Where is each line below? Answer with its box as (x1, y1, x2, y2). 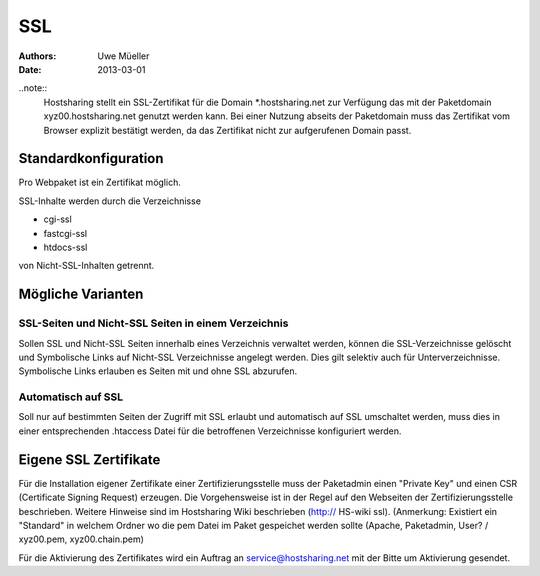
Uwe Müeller (97, 50, 150, 62)
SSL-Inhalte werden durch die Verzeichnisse (18, 195, 202, 207)
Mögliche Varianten (18, 286, 144, 303)
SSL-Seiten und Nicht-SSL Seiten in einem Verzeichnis (18, 316, 289, 330)
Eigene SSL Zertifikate (18, 451, 161, 468)
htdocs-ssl (43, 241, 88, 253)
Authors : (18, 50, 57, 62)
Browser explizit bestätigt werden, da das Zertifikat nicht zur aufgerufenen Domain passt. (43, 124, 412, 136)
